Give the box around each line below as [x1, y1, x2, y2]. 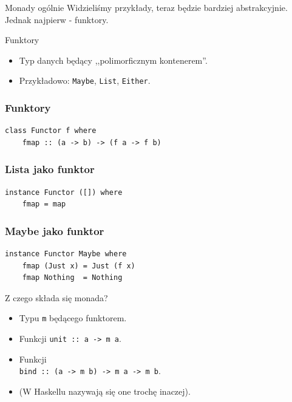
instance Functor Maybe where [5, 250, 127, 259]
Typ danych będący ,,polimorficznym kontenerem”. [19, 53, 208, 66]
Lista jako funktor [5, 162, 95, 177]
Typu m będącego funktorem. [19, 312, 127, 324]
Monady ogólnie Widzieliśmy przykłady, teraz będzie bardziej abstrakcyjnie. [5, 1, 288, 13]
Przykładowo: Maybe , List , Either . [19, 74, 151, 87]
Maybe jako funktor [5, 223, 104, 238]
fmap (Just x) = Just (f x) [22, 261, 135, 270]
